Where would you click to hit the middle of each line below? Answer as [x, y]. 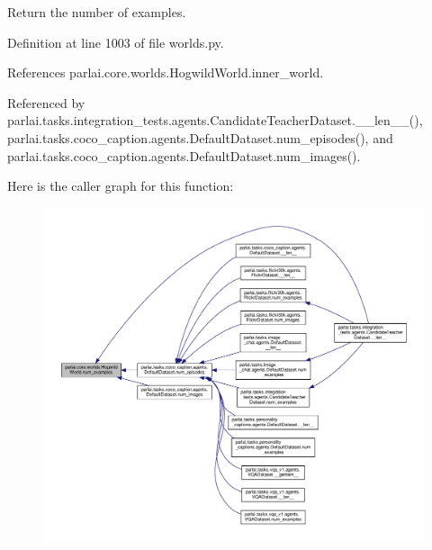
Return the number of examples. [97, 12]
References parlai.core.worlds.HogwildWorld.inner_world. [166, 72]
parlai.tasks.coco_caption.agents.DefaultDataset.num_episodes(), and [200, 137]
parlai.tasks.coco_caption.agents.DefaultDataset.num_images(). [184, 155]
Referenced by [46, 102]
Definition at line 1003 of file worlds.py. [116, 42]
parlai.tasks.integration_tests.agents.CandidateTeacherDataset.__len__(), [215, 120]
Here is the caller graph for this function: [121, 186]
